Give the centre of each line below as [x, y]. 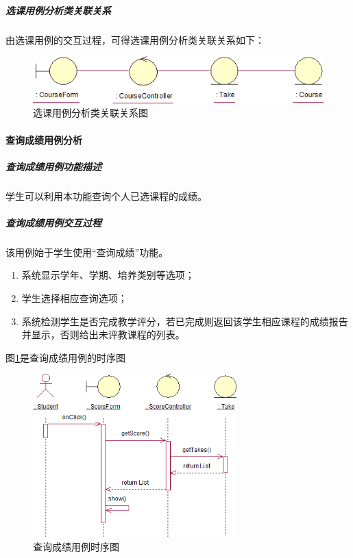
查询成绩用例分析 [44, 139]
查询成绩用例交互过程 [53, 222]
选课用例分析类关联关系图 [90, 113]
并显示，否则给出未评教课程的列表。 [103, 334]
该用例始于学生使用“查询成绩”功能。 [87, 252]
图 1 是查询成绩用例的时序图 [65, 357]
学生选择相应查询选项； [74, 298]
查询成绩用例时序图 [76, 546]
